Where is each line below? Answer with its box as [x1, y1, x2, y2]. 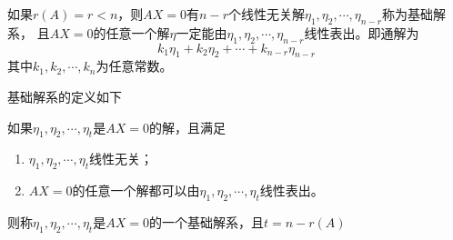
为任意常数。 [96, 56, 173, 75]
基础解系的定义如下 [7, 86, 122, 105]
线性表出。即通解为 [304, 23, 419, 42]
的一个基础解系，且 [148, 212, 264, 231]
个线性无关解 [227, 5, 305, 23]
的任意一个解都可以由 [72, 181, 200, 200]
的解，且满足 [148, 117, 226, 136]
